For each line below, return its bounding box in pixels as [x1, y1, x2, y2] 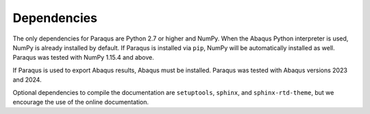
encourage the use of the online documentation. [12, 98, 149, 106]
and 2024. [12, 76, 42, 84]
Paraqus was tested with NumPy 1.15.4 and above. [12, 54, 154, 62]
